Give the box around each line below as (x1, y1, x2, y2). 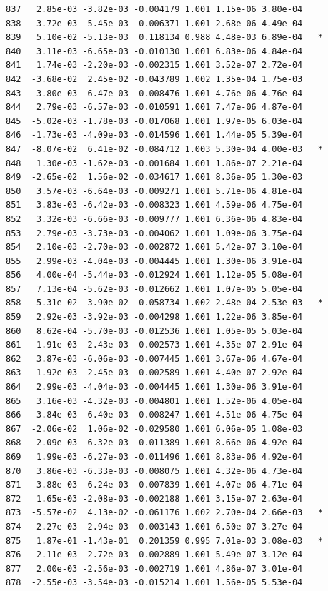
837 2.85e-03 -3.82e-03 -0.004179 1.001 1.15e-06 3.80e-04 (6, 4, 303, 14)
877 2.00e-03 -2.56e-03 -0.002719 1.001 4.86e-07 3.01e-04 (6, 563, 303, 574)
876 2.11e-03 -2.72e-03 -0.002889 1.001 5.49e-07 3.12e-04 (6, 550, 303, 560)
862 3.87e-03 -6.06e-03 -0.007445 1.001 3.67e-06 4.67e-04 (6, 353, 303, 364)
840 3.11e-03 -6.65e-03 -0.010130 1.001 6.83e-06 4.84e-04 (6, 46, 303, 56)
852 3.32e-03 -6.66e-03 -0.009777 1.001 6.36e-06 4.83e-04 (6, 213, 303, 224)
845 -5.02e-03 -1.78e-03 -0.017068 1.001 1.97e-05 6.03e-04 (6, 116, 303, 126)
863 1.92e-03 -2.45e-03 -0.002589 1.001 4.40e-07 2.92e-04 (6, 368, 303, 378)
